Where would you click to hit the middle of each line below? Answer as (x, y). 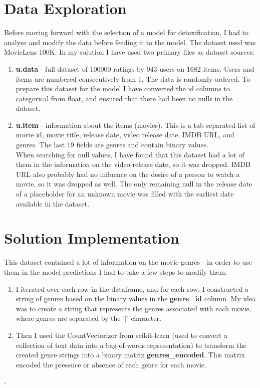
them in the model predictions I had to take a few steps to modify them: (116, 271)
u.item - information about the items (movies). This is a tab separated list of (136, 125)
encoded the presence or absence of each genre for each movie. (111, 364)
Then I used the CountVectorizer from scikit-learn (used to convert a (122, 335)
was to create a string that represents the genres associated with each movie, (134, 308)
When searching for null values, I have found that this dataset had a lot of (130, 154)
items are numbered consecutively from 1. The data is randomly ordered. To (133, 78)
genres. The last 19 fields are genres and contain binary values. (112, 145)
